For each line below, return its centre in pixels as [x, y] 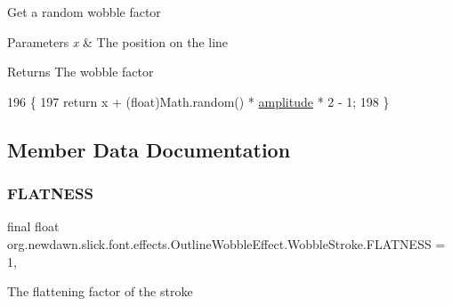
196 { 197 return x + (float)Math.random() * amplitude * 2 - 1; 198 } [198, 101]
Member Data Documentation [149, 149]
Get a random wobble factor [84, 12]
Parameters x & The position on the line [118, 41]
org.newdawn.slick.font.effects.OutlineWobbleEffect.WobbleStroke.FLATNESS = [226, 243]
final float [33, 226]
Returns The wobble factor [81, 72]
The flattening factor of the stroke [100, 291]
